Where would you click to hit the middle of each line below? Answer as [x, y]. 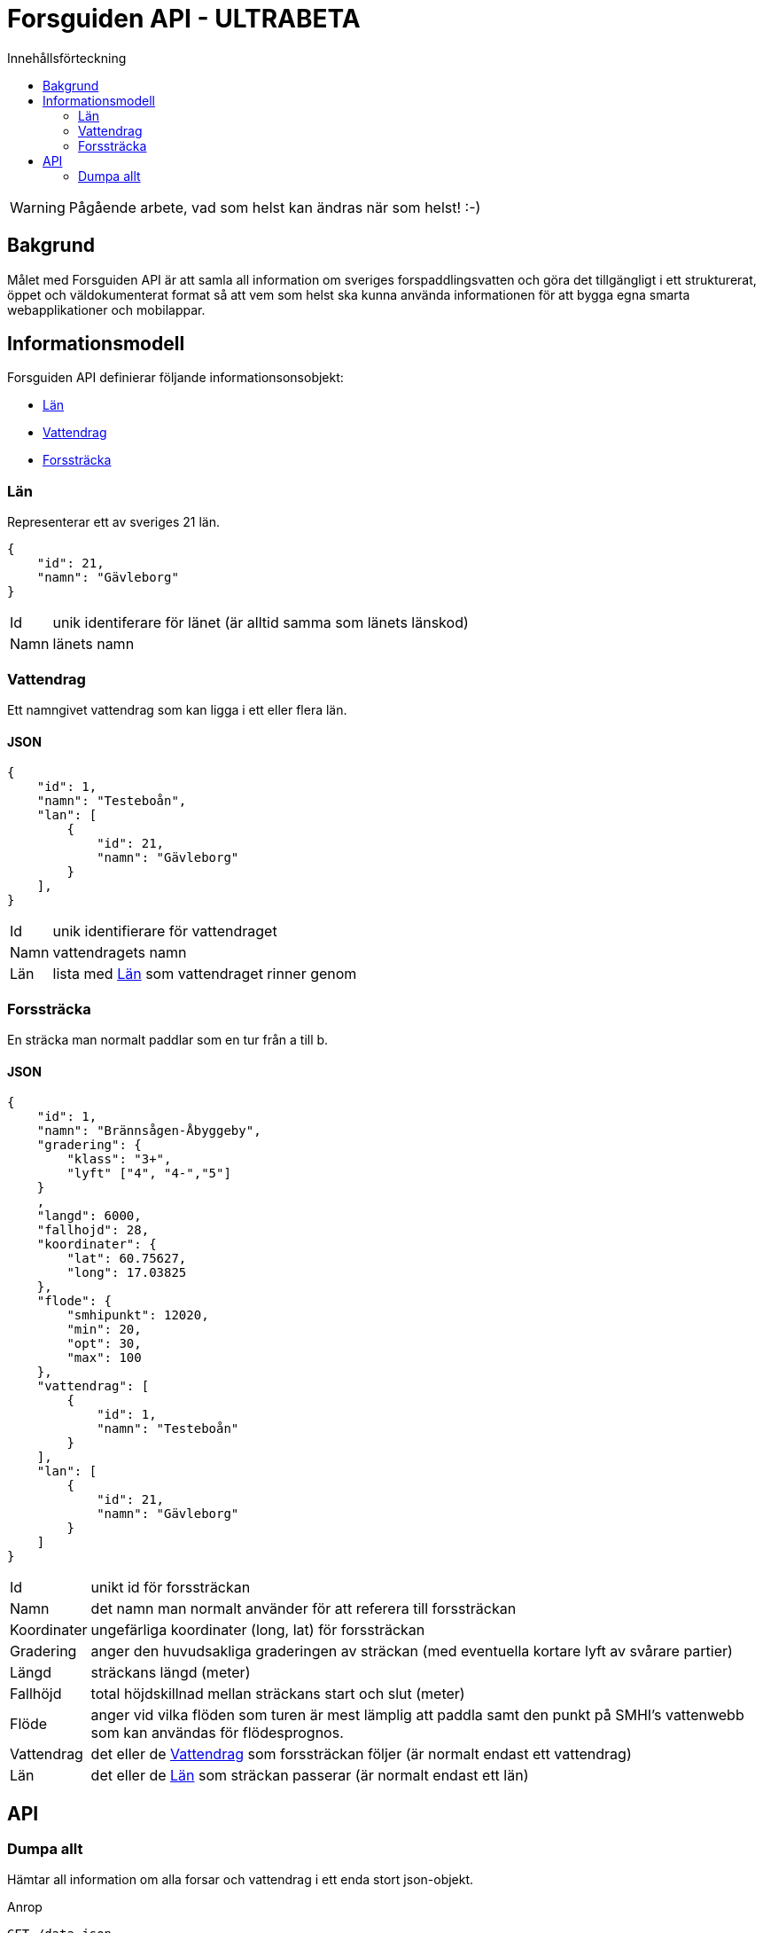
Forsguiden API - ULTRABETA [184, 19]
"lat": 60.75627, [127, 1259]
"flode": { [74, 1301]
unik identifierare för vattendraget [165, 931]
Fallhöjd [36, 1694]
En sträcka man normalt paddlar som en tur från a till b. [168, 1039]
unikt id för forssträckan [171, 1588]
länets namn [93, 644]
